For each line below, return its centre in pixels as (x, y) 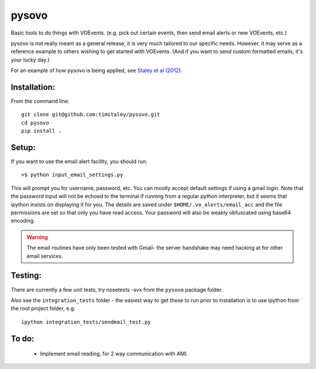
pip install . (41, 131)
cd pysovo (35, 123)
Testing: (26, 276)
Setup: (23, 147)
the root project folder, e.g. (43, 308)
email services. (45, 256)
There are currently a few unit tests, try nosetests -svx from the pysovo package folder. (117, 289)
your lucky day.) (30, 60)
